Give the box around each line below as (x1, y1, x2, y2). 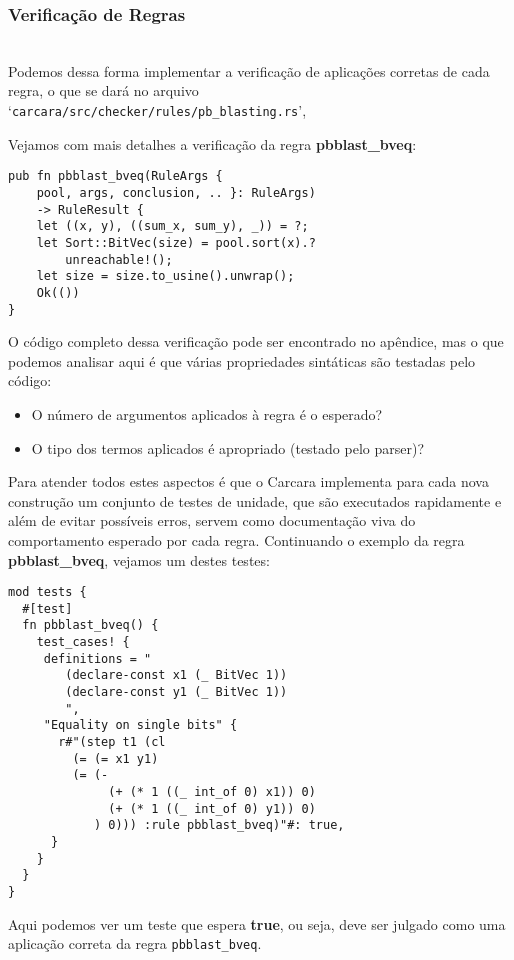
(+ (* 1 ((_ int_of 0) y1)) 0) (108, 801, 316, 816)
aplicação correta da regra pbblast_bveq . (8, 933, 262, 954)
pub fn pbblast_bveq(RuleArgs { (8, 169, 223, 184)
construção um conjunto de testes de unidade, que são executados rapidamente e (8, 490, 502, 511)
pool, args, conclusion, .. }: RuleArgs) (36, 185, 316, 200)
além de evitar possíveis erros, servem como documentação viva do (8, 510, 416, 531)
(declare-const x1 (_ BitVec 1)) (65, 668, 288, 683)
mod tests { (8, 585, 87, 600)
